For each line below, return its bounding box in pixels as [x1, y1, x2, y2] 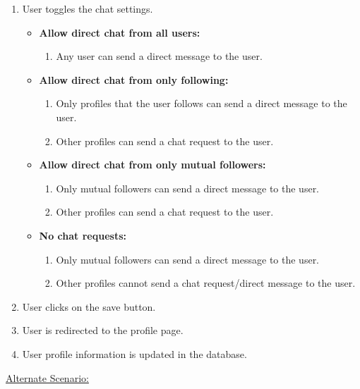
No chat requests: [39, 228, 126, 242]
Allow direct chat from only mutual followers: [39, 157, 266, 172]
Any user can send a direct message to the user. [56, 49, 263, 63]
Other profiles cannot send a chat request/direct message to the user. [56, 276, 356, 290]
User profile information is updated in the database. [22, 346, 247, 361]
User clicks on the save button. [22, 299, 156, 314]
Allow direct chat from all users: [39, 25, 200, 39]
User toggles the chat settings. [22, 1, 153, 16]
